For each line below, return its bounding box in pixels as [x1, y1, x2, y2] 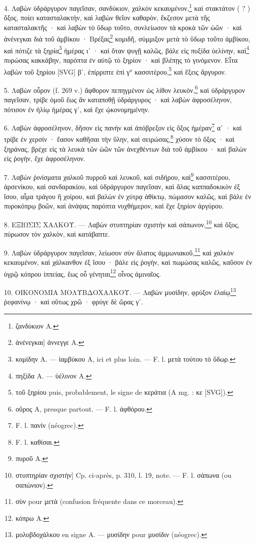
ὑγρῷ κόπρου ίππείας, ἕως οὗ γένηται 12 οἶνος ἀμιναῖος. [4, 267, 161, 279]
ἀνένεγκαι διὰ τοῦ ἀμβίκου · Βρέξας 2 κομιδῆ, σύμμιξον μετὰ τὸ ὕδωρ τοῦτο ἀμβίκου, [4, 32, 251, 44]
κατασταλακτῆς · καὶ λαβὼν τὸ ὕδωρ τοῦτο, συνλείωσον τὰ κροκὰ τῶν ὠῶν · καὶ [4, 22, 242, 32]
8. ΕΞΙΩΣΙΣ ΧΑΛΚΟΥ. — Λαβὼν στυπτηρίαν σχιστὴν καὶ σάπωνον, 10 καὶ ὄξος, [4, 217, 240, 229]
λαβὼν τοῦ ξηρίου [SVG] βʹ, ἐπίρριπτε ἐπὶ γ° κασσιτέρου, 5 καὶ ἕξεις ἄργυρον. [4, 65, 226, 77]
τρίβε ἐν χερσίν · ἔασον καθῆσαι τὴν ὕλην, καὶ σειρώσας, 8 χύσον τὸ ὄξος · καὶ [4, 132, 235, 144]
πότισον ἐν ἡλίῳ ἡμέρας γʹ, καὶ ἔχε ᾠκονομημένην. [4, 104, 150, 114]
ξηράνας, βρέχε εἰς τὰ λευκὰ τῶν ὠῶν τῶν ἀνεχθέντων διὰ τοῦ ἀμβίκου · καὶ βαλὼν [4, 143, 247, 154]
